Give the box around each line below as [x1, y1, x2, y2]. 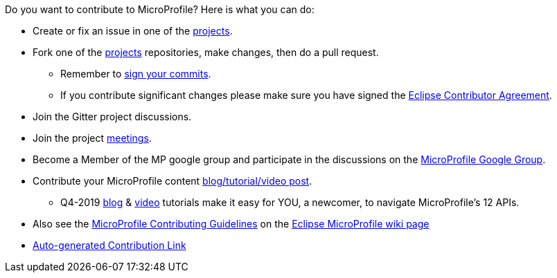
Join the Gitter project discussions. [33, 111, 192, 122]
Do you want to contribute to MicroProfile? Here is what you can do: [5, 3, 315, 15]
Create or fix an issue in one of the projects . [33, 25, 233, 37]
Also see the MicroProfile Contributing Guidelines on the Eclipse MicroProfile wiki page [33, 218, 430, 230]
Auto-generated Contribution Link [33, 239, 186, 251]
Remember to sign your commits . [60, 68, 211, 80]
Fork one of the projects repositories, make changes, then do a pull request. [33, 46, 379, 58]
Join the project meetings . [33, 132, 152, 144]
